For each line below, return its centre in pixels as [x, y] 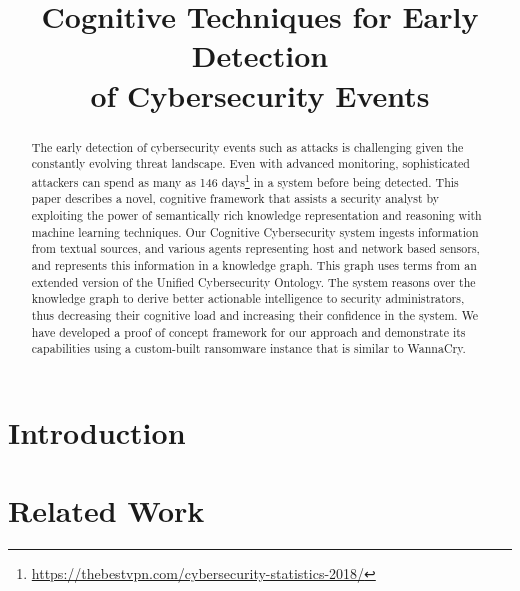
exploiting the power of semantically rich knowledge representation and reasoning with [256, 215]
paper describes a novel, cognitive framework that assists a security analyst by [235, 198]
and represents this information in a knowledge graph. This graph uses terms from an [254, 265]
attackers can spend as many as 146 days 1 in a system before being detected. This [245, 180]
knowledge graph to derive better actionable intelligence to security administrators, [248, 298]
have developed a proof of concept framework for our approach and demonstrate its [248, 331]
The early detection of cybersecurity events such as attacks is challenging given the [247, 146]
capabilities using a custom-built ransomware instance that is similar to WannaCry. [248, 348]
